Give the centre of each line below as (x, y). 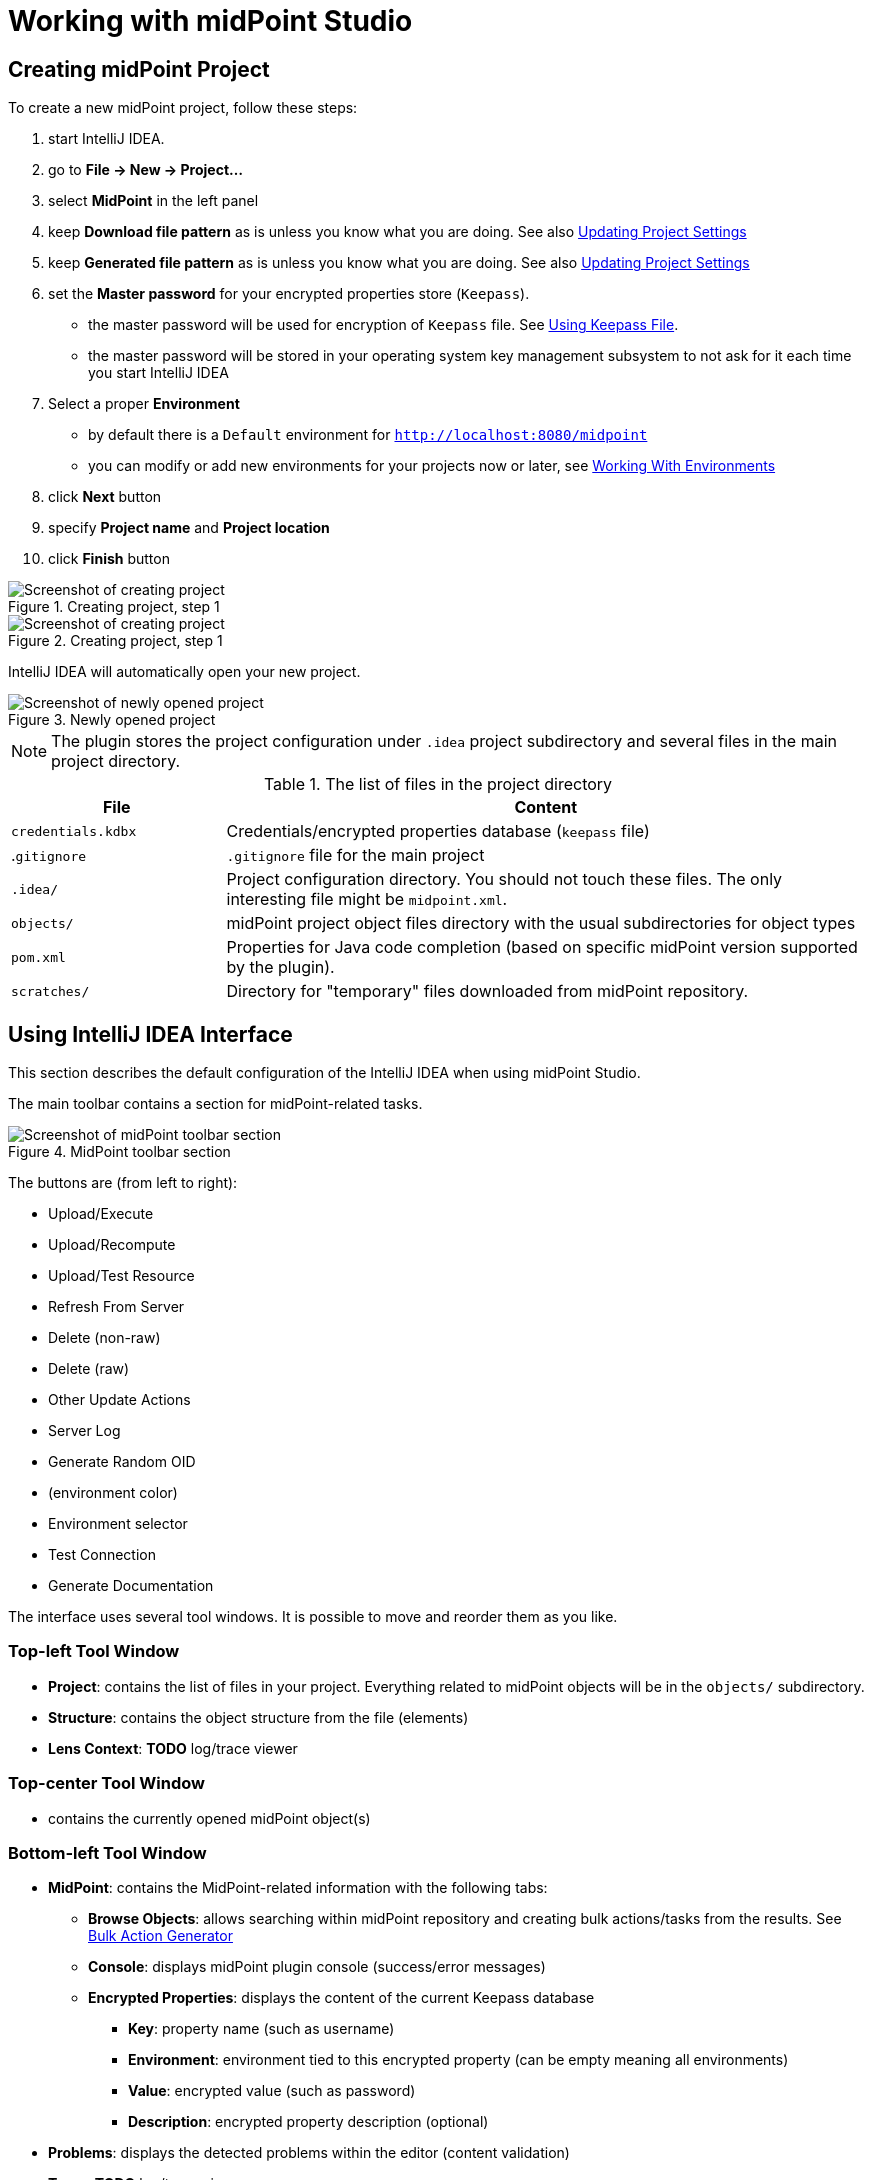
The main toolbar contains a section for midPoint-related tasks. (215, 1104)
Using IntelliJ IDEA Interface (150, 1034)
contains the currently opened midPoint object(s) (209, 1818)
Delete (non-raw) (104, 1338)
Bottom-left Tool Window (107, 1852)
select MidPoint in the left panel (153, 201)
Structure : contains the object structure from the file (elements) (258, 1717)
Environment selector (118, 1524)
